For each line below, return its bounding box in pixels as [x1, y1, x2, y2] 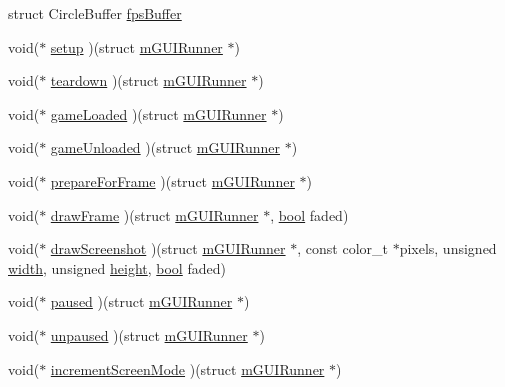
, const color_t [297, 238, 388, 259]
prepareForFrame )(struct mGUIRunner [50, 170, 295, 191]
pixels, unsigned [399, 238, 497, 259]
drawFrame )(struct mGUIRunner [50, 204, 259, 225]
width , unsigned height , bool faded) [8, 257, 226, 278]
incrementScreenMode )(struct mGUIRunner [50, 358, 325, 379]
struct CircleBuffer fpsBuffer [8, 3, 182, 23]
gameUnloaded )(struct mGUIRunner [50, 137, 280, 158]
